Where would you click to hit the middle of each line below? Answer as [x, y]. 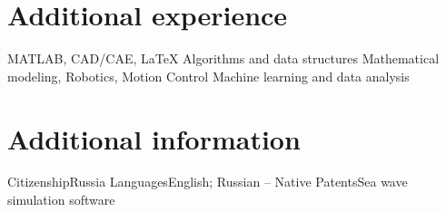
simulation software [61, 200]
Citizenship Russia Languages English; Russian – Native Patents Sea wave [208, 182]
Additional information [154, 138]
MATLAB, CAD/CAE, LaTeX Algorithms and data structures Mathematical [223, 58]
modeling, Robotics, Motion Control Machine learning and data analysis [208, 76]
